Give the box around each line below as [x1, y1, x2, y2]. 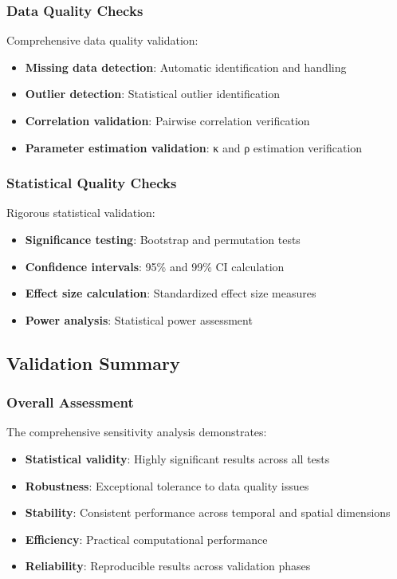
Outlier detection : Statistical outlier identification [25, 85, 281, 102]
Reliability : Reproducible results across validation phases [25, 557, 311, 574]
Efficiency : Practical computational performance [25, 530, 268, 547]
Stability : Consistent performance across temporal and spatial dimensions [25, 504, 391, 521]
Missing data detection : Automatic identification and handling [25, 58, 347, 75]
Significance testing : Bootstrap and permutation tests [25, 231, 301, 247]
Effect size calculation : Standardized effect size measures [25, 285, 316, 301]
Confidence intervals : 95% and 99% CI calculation [25, 258, 285, 274]
